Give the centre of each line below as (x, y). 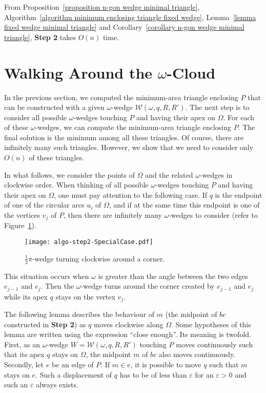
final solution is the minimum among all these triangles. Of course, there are (124, 137)
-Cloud (191, 72)
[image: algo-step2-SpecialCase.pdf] (89, 242)
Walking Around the (78, 72)
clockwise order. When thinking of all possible (76, 185)
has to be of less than (153, 374)
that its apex (24, 354)
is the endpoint (239, 194)
